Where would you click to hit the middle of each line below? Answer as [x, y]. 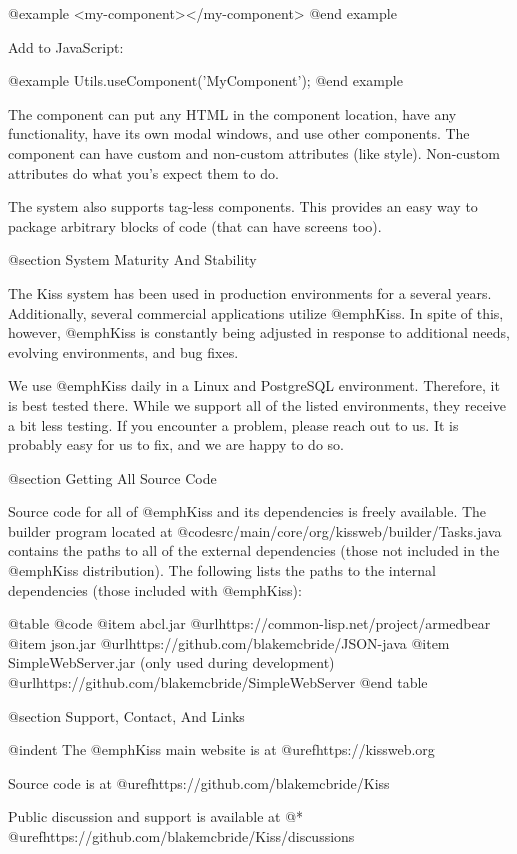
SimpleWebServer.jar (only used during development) [171, 662]
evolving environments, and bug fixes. [123, 351]
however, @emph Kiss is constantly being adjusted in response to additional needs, [259, 332]
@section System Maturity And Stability [132, 259]
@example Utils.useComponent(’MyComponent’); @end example [205, 80]
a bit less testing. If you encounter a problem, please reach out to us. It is [233, 424]
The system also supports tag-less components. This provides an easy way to [243, 206]
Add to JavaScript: [66, 46]
